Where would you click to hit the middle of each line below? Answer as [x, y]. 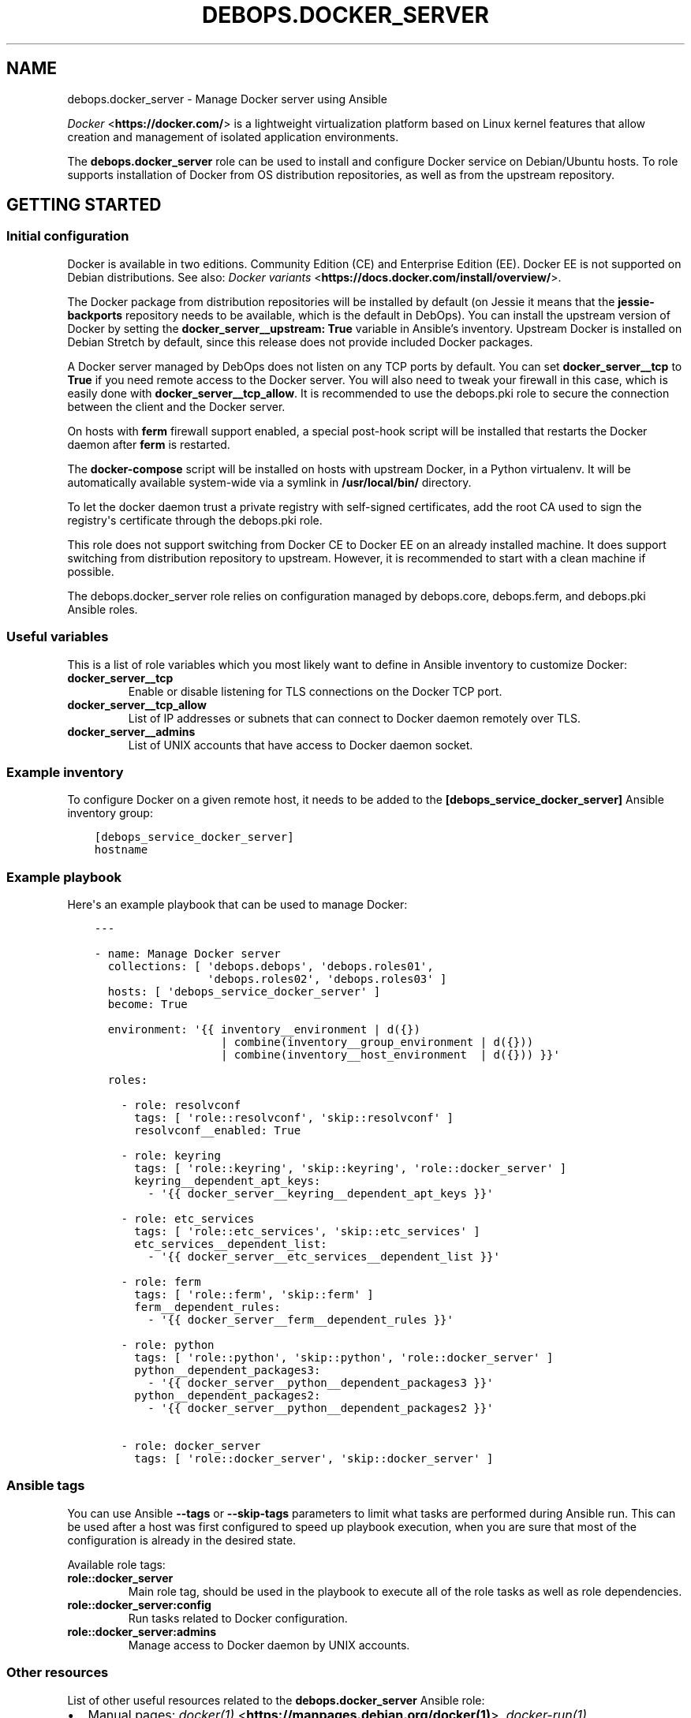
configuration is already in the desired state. [182, 1540]
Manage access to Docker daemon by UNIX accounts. [269, 1645]
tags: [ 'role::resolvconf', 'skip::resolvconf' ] [294, 1118]
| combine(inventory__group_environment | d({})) [377, 1042]
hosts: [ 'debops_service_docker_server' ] [244, 992]
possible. [91, 571]
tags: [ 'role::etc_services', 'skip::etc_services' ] [307, 1232]
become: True [148, 1005]
